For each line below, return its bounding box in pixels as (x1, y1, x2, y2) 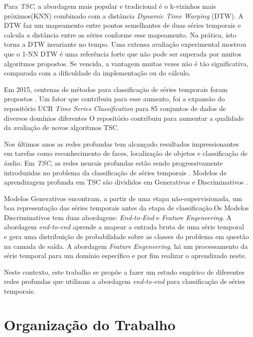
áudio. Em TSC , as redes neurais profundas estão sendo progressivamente (4, 157, 223, 168)
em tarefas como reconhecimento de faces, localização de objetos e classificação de (4, 148, 248, 158)
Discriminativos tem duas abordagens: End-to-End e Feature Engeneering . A (4, 212, 232, 222)
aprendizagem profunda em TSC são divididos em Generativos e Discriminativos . (4, 177, 248, 187)
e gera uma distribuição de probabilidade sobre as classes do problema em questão (4, 231, 249, 242)
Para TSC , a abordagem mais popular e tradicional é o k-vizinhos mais (4, 1, 216, 11)
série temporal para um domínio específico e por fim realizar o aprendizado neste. (4, 250, 247, 261)
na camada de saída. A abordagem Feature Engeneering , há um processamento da (4, 241, 248, 251)
